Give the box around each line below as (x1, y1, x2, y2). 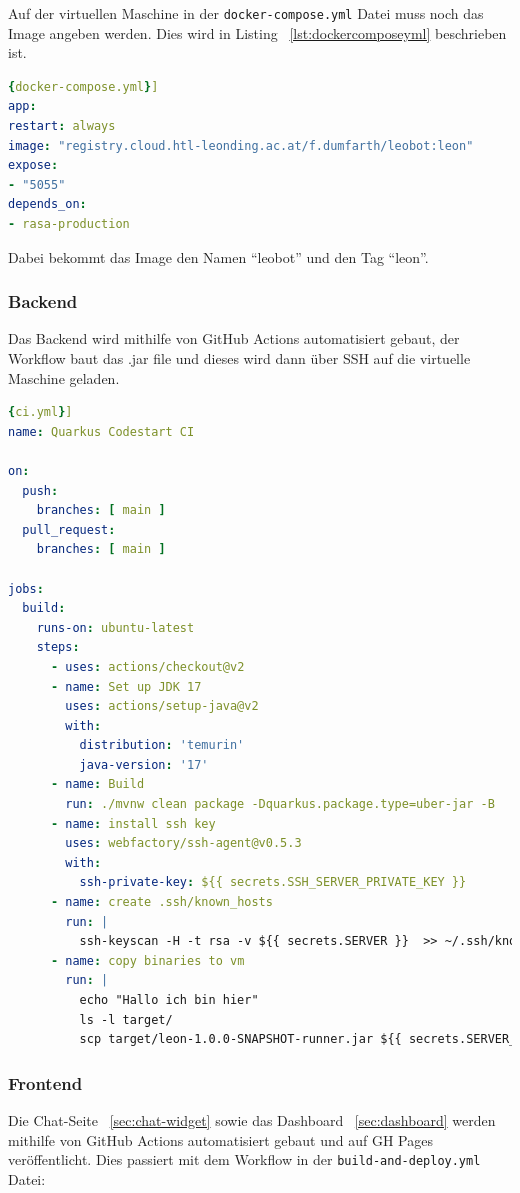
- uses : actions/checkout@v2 (50, 659, 245, 674)
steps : (36, 640, 80, 655)
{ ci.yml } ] (8, 405, 73, 420)
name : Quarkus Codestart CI (8, 424, 195, 439)
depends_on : (8, 197, 87, 212)
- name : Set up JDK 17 (50, 679, 202, 694)
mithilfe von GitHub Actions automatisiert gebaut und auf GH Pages (8, 1129, 433, 1150)
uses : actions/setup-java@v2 (65, 699, 259, 714)
